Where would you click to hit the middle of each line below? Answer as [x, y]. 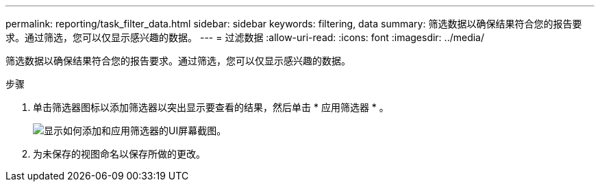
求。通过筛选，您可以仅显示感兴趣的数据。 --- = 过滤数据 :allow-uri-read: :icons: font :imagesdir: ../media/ [245, 37]
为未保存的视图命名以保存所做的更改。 [119, 154]
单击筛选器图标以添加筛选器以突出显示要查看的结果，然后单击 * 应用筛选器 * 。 [211, 107]
